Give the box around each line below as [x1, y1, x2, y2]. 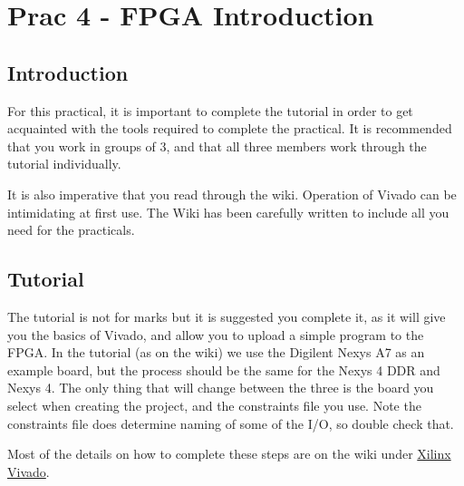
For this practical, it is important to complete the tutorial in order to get [7, 101, 413, 120]
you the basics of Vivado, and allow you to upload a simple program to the [7, 325, 424, 344]
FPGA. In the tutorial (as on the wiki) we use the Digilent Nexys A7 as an [7, 343, 425, 362]
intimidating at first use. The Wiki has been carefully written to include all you [7, 202, 449, 221]
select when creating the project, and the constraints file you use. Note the [7, 395, 421, 414]
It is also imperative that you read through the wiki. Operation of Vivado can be [7, 184, 457, 203]
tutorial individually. [7, 154, 121, 173]
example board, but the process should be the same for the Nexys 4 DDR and [7, 360, 440, 379]
